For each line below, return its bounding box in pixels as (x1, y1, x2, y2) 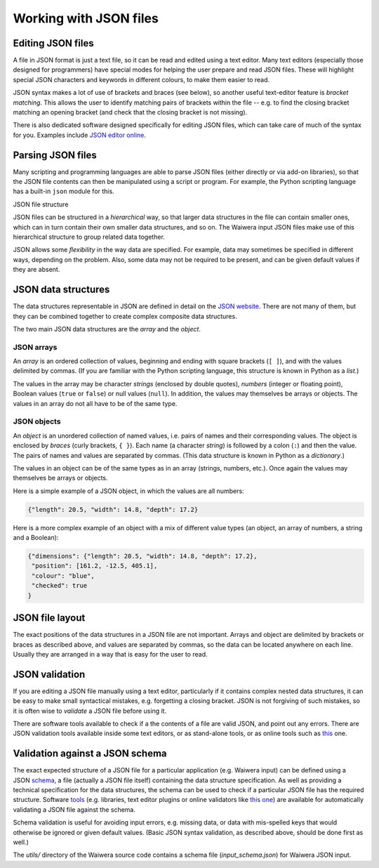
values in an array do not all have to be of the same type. (13, 399, 178, 407)
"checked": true (32, 581, 88, 590)
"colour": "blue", (32, 572, 95, 579)
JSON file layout (13, 612, 86, 624)
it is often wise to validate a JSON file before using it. (13, 706, 167, 715)
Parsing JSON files (13, 149, 98, 161)
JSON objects (13, 416, 61, 426)
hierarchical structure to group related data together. (13, 232, 165, 242)
